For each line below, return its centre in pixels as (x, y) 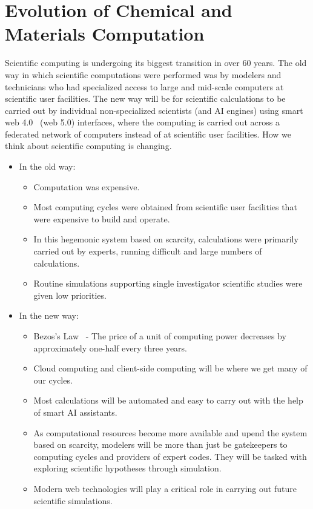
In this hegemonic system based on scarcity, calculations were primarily (166, 239)
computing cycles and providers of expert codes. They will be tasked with (170, 456)
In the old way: (47, 166)
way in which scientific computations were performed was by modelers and (143, 74)
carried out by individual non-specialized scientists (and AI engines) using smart (154, 110)
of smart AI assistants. (75, 412)
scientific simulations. (73, 500)
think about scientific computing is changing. (88, 146)
